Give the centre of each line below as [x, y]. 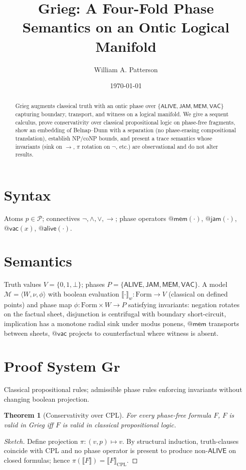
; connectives [61, 218]
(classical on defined [198, 293]
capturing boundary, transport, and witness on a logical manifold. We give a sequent [122, 114]
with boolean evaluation [84, 293]
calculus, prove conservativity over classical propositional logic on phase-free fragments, [125, 122]
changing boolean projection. [47, 399]
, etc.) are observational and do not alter [167, 146]
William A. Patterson [126, 69]
